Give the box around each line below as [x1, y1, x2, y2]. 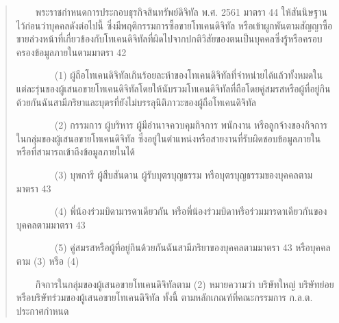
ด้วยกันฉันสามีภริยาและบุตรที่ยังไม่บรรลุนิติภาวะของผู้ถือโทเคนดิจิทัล [16, 94, 256, 109]
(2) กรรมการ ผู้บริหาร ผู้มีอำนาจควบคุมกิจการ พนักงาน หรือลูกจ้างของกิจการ [54, 118, 328, 132]
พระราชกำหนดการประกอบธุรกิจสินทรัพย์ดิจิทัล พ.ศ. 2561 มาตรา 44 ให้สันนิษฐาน [35, 5, 327, 18]
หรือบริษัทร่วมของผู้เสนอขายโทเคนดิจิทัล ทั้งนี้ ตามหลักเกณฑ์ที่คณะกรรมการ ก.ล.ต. [16, 290, 313, 305]
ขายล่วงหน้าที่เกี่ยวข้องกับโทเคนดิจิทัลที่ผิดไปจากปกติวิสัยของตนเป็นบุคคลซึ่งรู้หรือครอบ [16, 31, 323, 46]
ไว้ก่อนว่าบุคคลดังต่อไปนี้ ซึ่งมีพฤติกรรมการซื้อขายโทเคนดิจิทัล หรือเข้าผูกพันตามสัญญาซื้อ [16, 18, 333, 32]
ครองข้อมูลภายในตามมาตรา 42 [16, 44, 127, 59]
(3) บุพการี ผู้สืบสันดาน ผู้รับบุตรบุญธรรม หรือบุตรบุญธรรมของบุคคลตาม [54, 167, 313, 181]
